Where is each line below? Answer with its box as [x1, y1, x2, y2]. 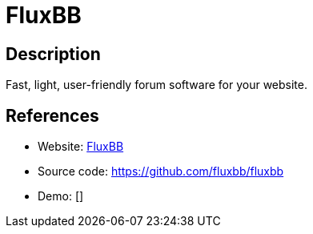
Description [6, 43, 101, 64]
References [6, 105, 99, 126]
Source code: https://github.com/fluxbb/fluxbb [38, 164, 284, 179]
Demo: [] [38, 189, 84, 204]
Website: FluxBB [38, 139, 124, 154]
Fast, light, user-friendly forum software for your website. [6, 78, 308, 92]
